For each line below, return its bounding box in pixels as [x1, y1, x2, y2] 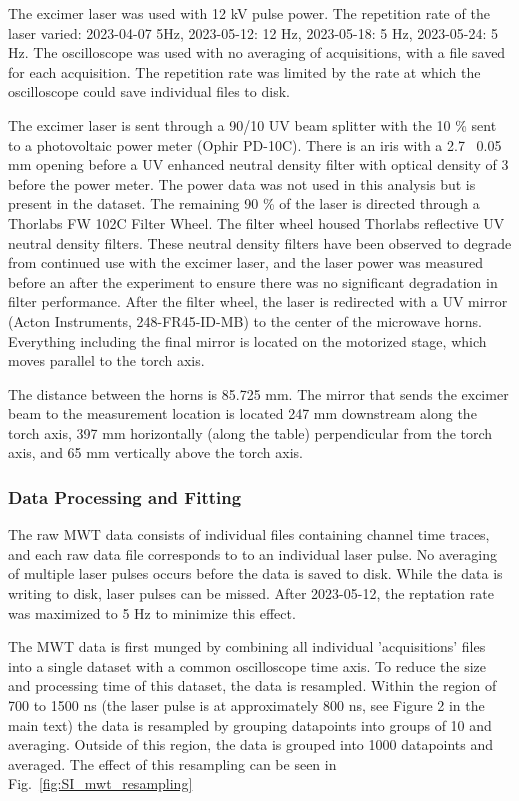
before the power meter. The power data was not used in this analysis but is [8, 173, 476, 194]
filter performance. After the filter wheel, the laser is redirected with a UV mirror [8, 291, 508, 312]
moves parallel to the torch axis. [8, 350, 205, 371]
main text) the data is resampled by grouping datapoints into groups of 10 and [8, 714, 492, 735]
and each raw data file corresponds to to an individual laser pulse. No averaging [8, 543, 497, 564]
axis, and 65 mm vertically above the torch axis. [8, 442, 303, 463]
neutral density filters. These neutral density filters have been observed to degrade [8, 232, 512, 253]
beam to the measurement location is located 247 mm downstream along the [8, 403, 477, 424]
